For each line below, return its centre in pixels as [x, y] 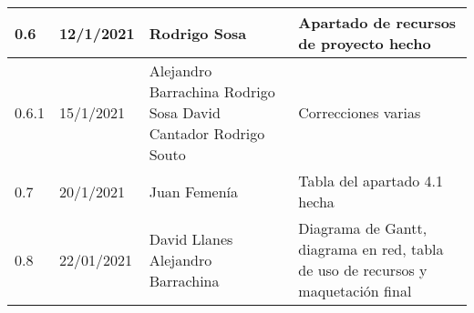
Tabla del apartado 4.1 [371, 181]
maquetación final [355, 291]
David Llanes [191, 238]
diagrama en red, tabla [371, 249]
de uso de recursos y [363, 270]
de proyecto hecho [365, 43]
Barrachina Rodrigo [212, 91]
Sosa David [185, 112]
